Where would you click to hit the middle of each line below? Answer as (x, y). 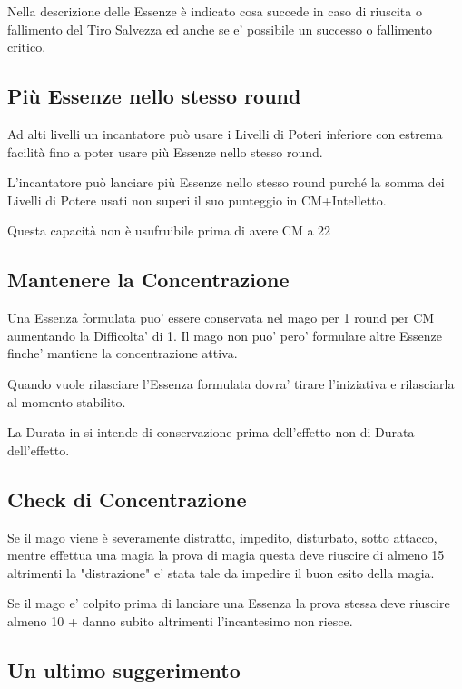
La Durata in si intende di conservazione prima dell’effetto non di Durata (211, 432)
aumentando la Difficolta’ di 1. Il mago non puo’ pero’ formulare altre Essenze (225, 335)
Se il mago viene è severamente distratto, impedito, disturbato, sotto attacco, (222, 537)
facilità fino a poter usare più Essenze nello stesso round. (165, 151)
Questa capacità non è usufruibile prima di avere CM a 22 (169, 230)
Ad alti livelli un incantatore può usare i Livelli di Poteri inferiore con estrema (225, 133)
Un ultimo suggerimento (124, 669)
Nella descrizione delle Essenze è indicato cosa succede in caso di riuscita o (215, 11)
